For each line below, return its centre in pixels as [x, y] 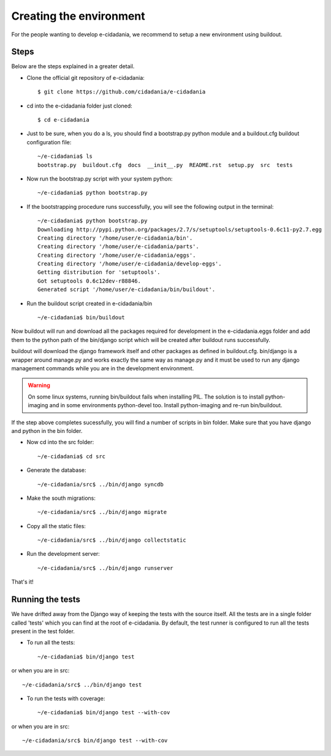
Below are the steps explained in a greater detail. [73, 66]
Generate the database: [56, 470]
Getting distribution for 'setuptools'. [99, 272]
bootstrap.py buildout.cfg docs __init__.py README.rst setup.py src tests [165, 165]
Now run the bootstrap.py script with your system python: [100, 179]
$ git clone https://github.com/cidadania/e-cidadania [122, 92]
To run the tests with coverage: [66, 698]
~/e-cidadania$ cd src [72, 456]
